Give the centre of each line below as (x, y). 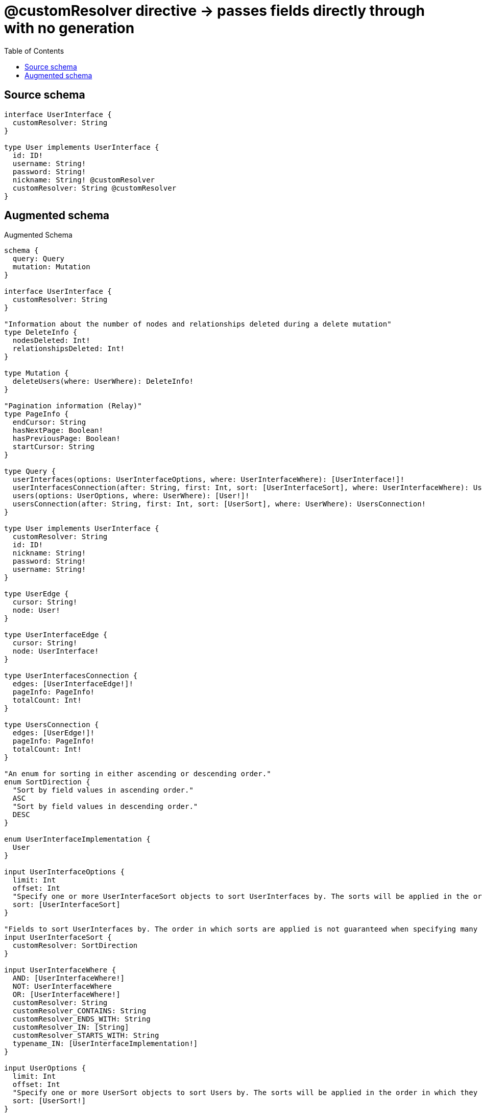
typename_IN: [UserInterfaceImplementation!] (105, 1044)
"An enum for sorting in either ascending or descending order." (138, 774)
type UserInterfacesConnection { (71, 676)
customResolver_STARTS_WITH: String (86, 1036)
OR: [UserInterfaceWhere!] (66, 995)
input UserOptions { (45, 1068)
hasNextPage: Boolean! (58, 431)
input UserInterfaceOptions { (65, 872)
